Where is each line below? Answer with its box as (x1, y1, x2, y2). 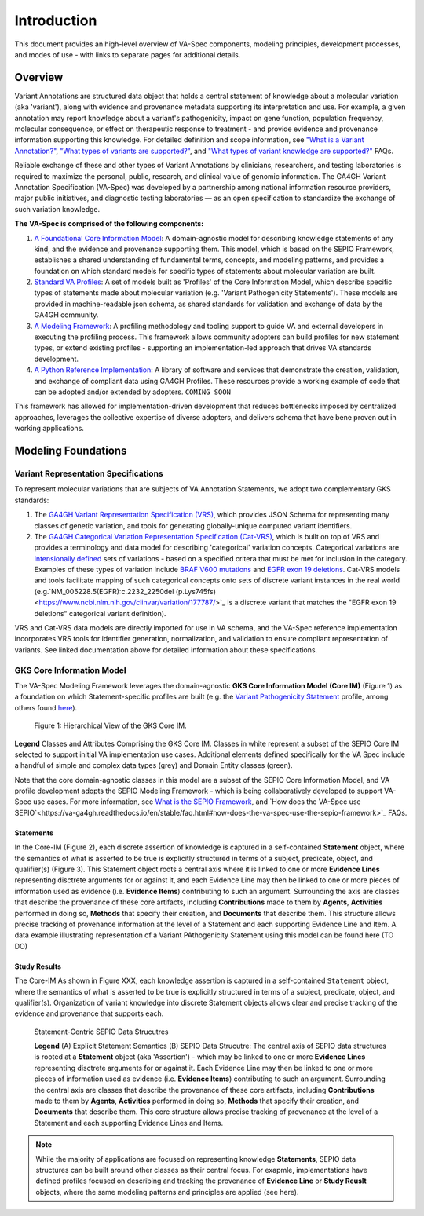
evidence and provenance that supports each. (14, 1009, 164, 1018)
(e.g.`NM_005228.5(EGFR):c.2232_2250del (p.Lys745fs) (34, 586, 216, 596)
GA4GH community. (34, 310, 99, 320)
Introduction (14, 12, 97, 29)
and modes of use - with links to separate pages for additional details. (14, 49, 241, 59)
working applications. (14, 424, 84, 433)
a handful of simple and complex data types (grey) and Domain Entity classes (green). (14, 761, 293, 770)
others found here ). (14, 703, 78, 712)
